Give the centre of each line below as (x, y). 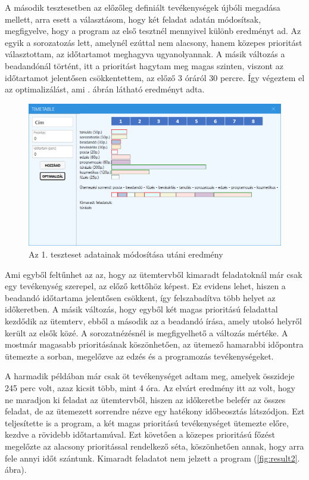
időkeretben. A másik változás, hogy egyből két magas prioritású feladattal (141, 309)
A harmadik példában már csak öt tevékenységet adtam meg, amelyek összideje (150, 376)
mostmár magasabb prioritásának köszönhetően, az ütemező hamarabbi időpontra (154, 344)
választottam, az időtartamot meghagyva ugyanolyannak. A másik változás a (145, 54)
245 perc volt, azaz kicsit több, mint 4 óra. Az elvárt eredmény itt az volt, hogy (150, 387)
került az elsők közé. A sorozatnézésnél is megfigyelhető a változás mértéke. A (146, 332)
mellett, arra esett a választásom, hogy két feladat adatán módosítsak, (133, 19)
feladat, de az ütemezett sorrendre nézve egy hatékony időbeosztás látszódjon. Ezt (155, 411)
